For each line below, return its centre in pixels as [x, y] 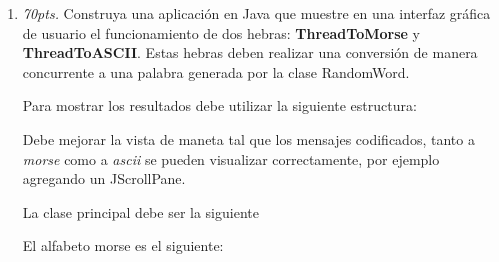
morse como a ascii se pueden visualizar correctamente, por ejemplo [231, 158]
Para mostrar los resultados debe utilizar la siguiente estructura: [219, 105]
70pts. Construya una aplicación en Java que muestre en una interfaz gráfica [256, 13]
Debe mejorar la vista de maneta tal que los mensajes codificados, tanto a [248, 138]
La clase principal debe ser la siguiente [140, 211]
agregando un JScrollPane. [104, 178]
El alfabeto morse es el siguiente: [123, 245]
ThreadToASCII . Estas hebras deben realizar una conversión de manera [250, 52]
